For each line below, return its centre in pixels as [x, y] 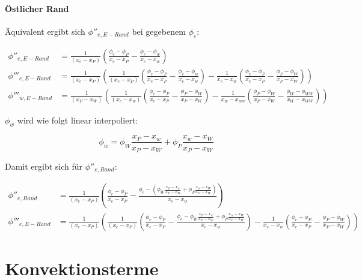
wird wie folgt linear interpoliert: [78, 120]
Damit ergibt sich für [44, 166]
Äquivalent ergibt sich [45, 31]
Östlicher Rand [37, 8]
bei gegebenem [159, 31]
